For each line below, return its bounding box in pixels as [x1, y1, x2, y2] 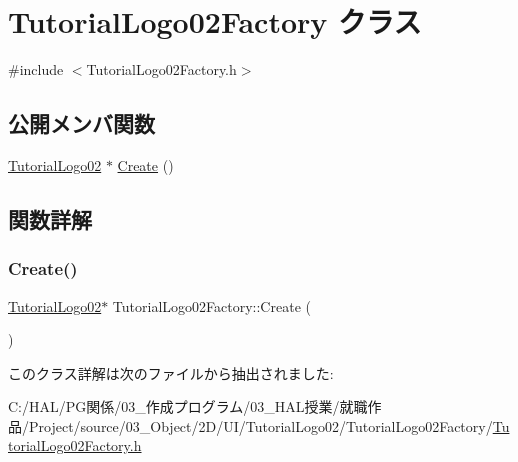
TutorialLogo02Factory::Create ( [112, 295, 311, 316]
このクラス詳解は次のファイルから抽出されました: [8, 362, 334, 383]
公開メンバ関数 [8, 108, 155, 139]
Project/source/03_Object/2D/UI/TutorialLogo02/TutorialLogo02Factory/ [28, 415, 493, 436]
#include [8, 59, 64, 80]
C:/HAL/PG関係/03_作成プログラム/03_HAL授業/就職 [8, 396, 368, 417]
